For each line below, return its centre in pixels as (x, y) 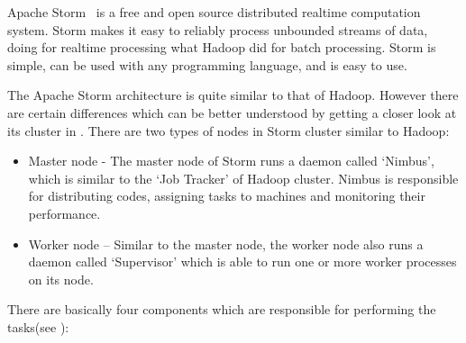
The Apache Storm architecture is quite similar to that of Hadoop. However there (233, 95)
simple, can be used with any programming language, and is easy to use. (207, 64)
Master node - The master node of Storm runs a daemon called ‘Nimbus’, (231, 161)
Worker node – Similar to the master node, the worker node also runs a (226, 244)
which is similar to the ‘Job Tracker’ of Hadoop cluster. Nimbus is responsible (243, 178)
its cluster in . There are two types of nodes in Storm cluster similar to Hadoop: (228, 130)
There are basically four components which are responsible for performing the (222, 309)
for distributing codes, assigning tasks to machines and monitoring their (227, 196)
